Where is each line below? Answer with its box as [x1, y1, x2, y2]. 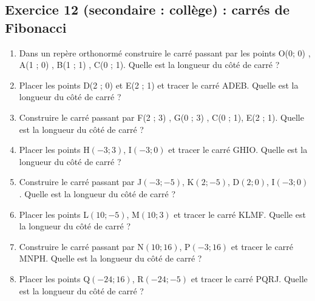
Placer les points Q [19, 272, 90, 285]
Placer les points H [19, 143, 90, 156]
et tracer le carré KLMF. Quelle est [174, 208, 306, 220]
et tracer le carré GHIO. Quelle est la [168, 143, 308, 156]
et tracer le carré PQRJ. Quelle [191, 272, 308, 285]
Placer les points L [19, 208, 89, 220]
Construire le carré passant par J [19, 175, 142, 188]
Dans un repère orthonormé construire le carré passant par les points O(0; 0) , [19, 46, 311, 59]
